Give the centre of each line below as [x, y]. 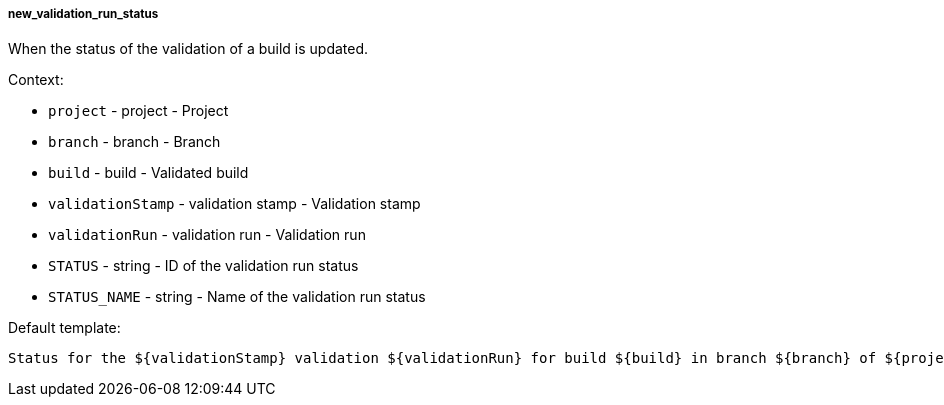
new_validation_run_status [83, 14]
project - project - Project [138, 111]
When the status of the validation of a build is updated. [188, 49]
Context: [36, 80]
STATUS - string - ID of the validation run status [203, 266]
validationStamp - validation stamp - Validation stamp [234, 204]
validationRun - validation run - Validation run [207, 235]
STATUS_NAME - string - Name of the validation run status [237, 297]
